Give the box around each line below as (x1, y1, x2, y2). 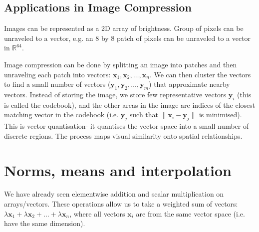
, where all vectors (69, 208, 125, 219)
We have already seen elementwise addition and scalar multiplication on (4, 189, 224, 199)
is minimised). (199, 109, 242, 120)
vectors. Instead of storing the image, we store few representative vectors (4, 89, 227, 99)
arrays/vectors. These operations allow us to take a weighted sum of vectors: (4, 199, 238, 209)
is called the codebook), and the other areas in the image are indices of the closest (4, 99, 256, 110)
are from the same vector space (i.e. (136, 208, 245, 219)
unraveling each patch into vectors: (4, 69, 111, 79)
